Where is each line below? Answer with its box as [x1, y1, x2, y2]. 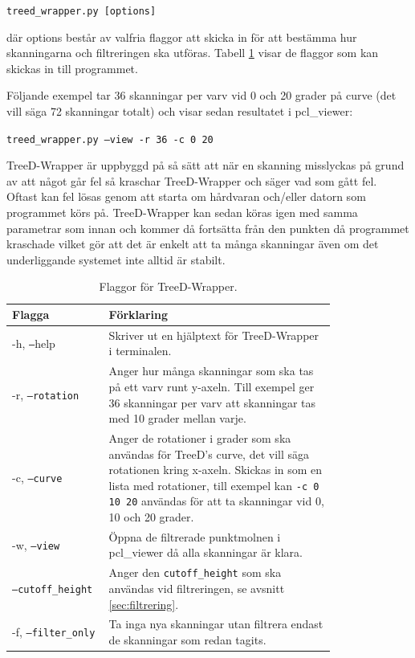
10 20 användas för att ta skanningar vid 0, [108, 492, 324, 509]
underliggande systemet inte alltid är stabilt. [6, 251, 226, 268]
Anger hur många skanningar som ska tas [108, 362, 314, 379]
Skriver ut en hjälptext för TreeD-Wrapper [108, 326, 319, 343]
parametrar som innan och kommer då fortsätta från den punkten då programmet [6, 219, 409, 236]
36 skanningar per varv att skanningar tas [108, 394, 316, 411]
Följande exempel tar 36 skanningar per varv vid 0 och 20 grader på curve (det [6, 87, 397, 104]
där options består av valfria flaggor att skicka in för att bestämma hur [6, 28, 357, 45]
